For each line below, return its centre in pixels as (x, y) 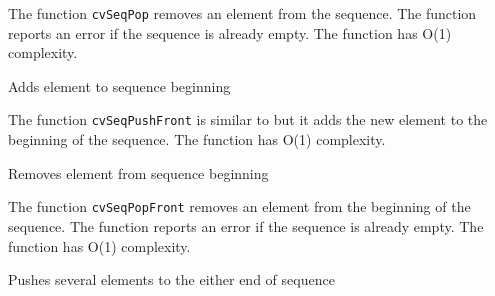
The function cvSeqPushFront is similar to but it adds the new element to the (248, 119)
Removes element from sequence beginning (138, 172)
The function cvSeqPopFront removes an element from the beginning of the (239, 206)
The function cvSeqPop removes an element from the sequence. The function (242, 13)
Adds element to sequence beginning (119, 85)
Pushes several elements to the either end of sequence (171, 279)
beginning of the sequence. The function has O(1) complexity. (197, 139)
